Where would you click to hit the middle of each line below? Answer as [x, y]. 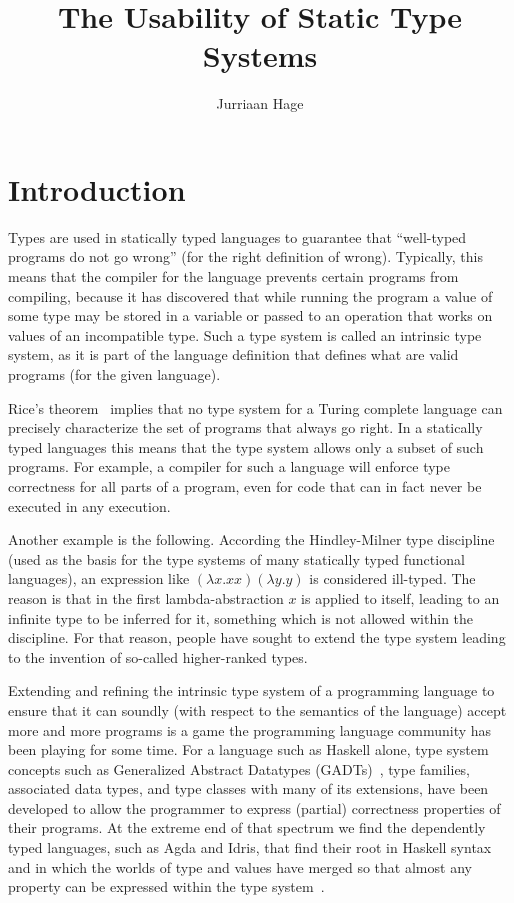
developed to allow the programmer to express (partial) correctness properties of [254, 807]
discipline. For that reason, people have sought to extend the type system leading [257, 637]
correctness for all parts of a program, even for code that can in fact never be [245, 485]
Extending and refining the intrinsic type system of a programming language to [251, 690]
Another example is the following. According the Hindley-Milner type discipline [251, 539]
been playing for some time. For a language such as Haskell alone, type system [248, 749]
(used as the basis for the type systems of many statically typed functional [236, 558]
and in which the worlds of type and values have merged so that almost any [240, 866]
